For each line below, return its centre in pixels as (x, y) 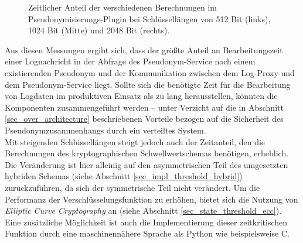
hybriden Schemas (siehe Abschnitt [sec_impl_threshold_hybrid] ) (124, 176)
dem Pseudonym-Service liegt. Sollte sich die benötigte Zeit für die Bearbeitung (148, 84)
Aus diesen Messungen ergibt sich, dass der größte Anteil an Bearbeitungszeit (144, 49)
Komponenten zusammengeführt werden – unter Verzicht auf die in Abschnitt (144, 107)
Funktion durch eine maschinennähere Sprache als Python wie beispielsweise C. (147, 233)
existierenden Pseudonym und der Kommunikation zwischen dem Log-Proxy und (150, 72)
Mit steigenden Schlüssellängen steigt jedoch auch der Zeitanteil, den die (135, 141)
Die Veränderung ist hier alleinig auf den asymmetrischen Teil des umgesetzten (147, 164)
